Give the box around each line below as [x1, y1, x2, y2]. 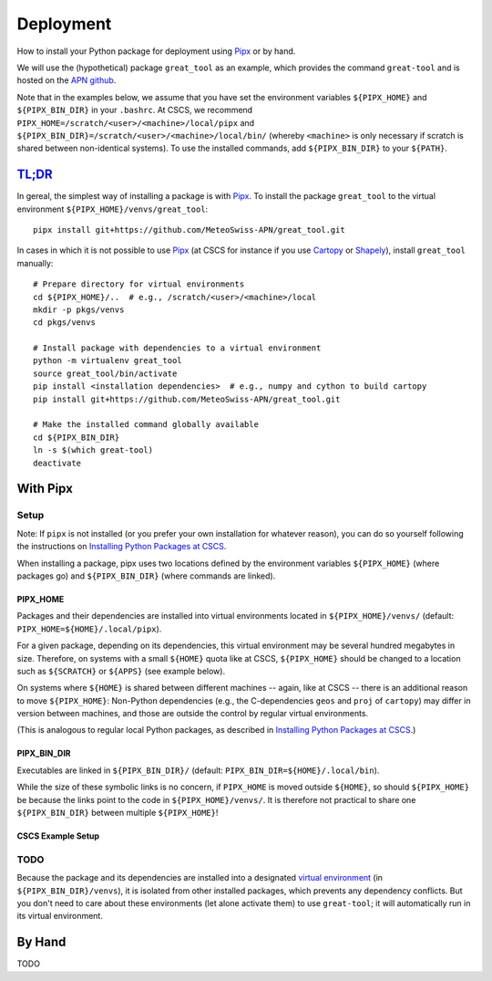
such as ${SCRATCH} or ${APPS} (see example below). [16, 665, 226, 676]
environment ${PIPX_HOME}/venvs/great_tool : [16, 204, 209, 214]
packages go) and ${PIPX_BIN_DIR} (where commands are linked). [16, 570, 276, 581]
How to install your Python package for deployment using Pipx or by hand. [16, 46, 296, 57]
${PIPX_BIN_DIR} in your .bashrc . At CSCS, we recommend [16, 105, 253, 116]
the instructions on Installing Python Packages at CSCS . [16, 541, 227, 552]
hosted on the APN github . [16, 75, 117, 86]
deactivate [33, 457, 82, 468]
